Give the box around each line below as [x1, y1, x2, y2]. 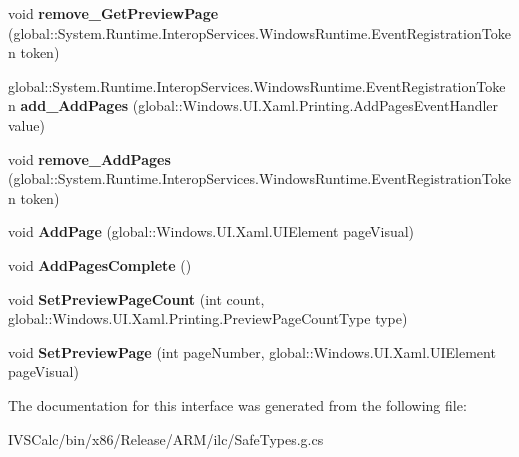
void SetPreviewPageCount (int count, [8, 288, 265, 309]
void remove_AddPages [8, 148, 171, 169]
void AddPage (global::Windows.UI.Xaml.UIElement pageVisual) [8, 221, 415, 242]
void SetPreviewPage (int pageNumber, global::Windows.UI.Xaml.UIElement [8, 341, 496, 362]
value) [8, 114, 45, 135]
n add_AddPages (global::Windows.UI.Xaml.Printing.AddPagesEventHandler [8, 95, 499, 116]
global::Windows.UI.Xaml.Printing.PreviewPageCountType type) [8, 308, 408, 329]
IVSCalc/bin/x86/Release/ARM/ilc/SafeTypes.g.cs [8, 428, 324, 449]
